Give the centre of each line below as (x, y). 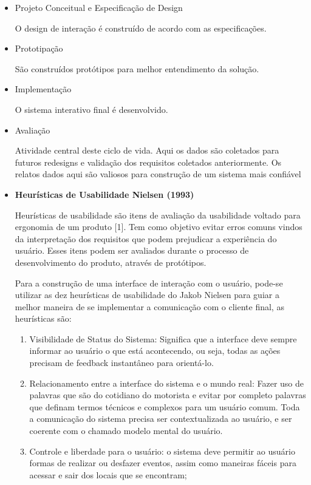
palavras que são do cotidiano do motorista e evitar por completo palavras (168, 395)
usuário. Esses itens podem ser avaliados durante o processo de (132, 250)
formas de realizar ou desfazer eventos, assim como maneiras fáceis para (163, 463)
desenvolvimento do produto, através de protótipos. (111, 262)
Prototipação (39, 48)
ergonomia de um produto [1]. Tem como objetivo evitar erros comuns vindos (159, 227)
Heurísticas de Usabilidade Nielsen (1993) (104, 194)
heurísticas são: (43, 318)
